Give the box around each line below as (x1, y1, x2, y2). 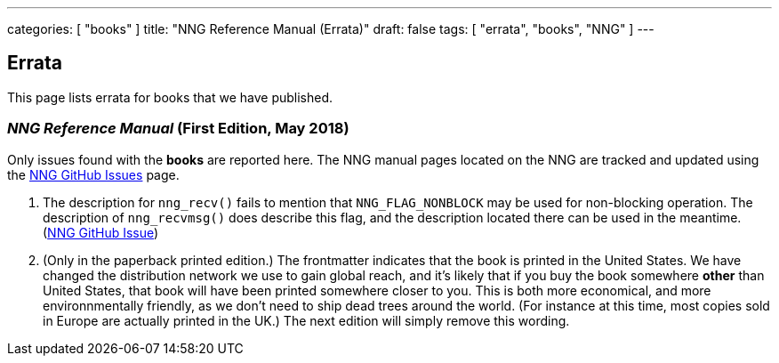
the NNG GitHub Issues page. (7, 166, 180, 182)
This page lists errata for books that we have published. (7, 89, 333, 105)
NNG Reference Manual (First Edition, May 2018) (7, 119, 349, 138)
